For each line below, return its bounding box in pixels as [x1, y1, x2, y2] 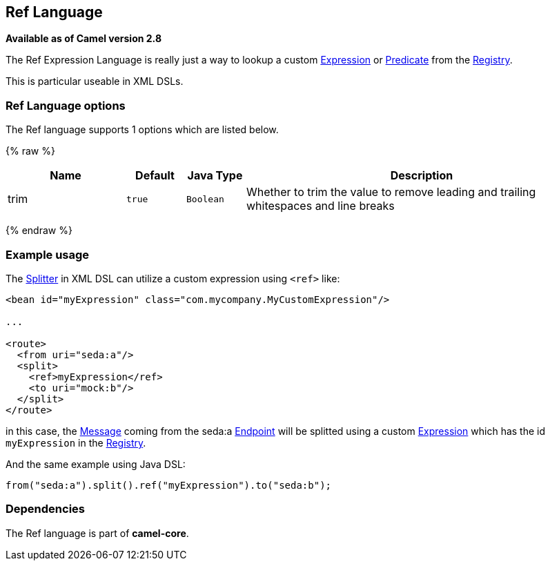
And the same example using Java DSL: [6, 458, 186, 470]
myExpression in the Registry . [6, 436, 146, 449]
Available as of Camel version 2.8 [6, 32, 161, 45]
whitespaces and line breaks [246, 199, 395, 213]
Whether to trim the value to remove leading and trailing [246, 185, 536, 199]
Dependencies [6, 502, 86, 516]
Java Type [187, 168, 243, 183]
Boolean [186, 193, 224, 204]
